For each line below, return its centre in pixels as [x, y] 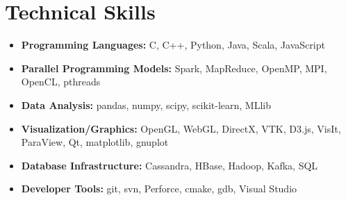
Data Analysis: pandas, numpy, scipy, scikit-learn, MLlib [146, 105]
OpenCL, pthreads [61, 82]
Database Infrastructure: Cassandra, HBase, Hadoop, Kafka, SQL [170, 165]
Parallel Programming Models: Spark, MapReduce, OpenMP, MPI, [174, 68]
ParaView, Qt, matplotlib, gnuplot [95, 142]
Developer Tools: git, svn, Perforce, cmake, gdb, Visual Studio [159, 189]
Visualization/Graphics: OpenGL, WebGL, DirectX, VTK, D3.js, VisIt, [181, 128]
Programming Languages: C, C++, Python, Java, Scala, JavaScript [173, 45]
